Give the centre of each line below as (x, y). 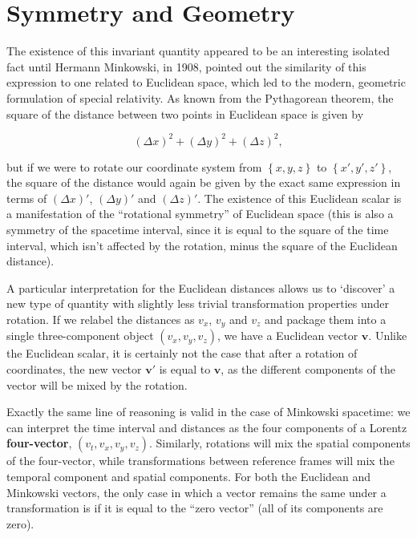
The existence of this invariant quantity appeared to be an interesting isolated (198, 51)
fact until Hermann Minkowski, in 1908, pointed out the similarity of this (186, 66)
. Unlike (388, 336)
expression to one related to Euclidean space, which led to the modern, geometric (206, 82)
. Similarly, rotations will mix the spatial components (280, 443)
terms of (27, 198)
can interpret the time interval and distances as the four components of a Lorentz (207, 427)
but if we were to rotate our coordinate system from (134, 166)
